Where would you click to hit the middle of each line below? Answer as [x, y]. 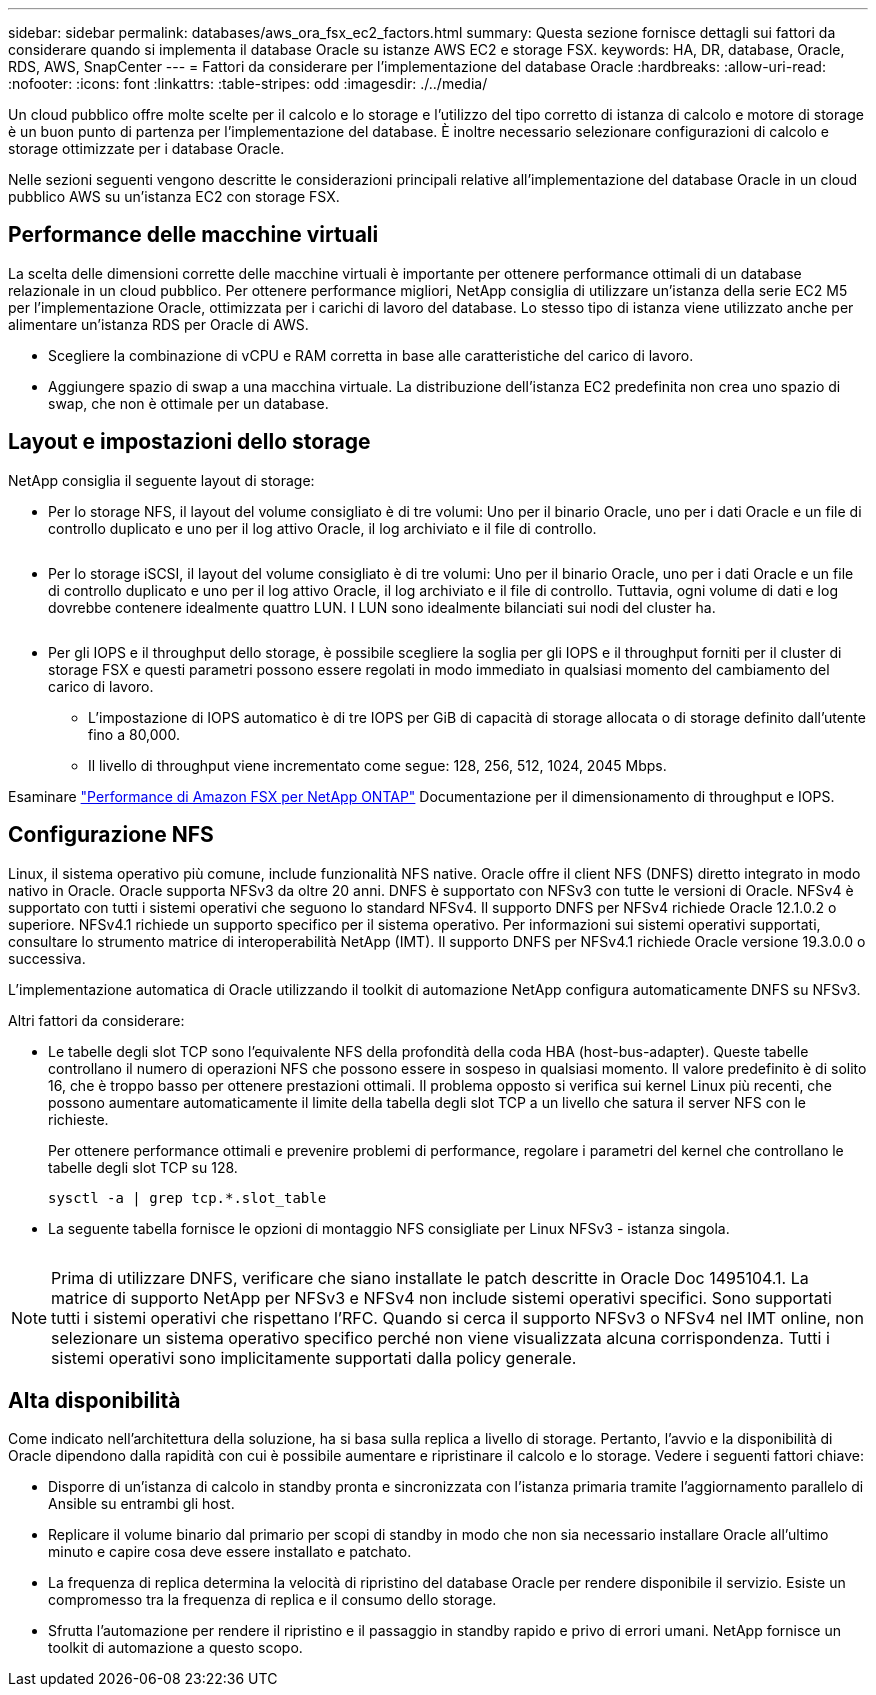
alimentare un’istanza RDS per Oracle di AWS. [158, 324]
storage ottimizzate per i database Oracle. [146, 148]
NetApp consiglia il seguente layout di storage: [161, 480]
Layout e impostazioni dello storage [189, 442]
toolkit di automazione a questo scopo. [175, 1648]
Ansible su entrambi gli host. [141, 1504]
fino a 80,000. [134, 734]
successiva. [47, 958]
